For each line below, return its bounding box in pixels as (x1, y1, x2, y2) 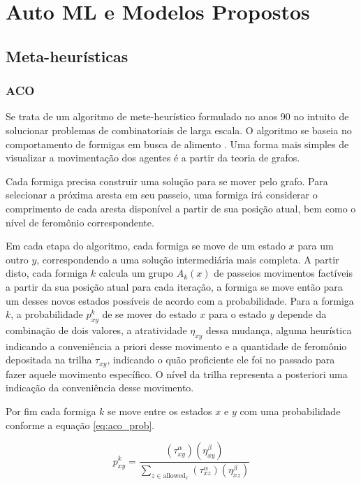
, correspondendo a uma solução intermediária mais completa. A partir (36, 252, 339, 266)
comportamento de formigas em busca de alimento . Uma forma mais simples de (6, 136, 349, 151)
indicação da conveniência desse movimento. (6, 380, 194, 395)
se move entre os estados (108, 403, 212, 418)
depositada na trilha (6, 352, 92, 367)
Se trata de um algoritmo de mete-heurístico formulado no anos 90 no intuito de (6, 109, 349, 124)
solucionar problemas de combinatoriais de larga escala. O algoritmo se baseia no (6, 122, 352, 137)
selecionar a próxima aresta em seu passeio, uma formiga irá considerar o (6, 187, 318, 202)
